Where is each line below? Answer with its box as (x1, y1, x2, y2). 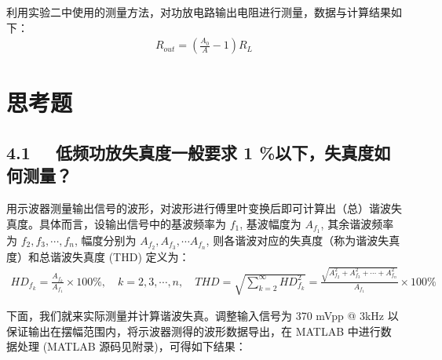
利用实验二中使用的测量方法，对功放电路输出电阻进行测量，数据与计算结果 (6, 4, 391, 20)
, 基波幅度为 (239, 215, 301, 231)
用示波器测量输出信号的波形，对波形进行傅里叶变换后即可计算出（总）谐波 (6, 200, 391, 216)
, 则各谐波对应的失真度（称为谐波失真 (206, 231, 400, 248)
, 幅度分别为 (74, 231, 137, 248)
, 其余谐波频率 (320, 215, 394, 231)
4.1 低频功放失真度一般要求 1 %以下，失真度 (6, 140, 374, 164)
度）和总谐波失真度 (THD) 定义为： (6, 248, 190, 264)
